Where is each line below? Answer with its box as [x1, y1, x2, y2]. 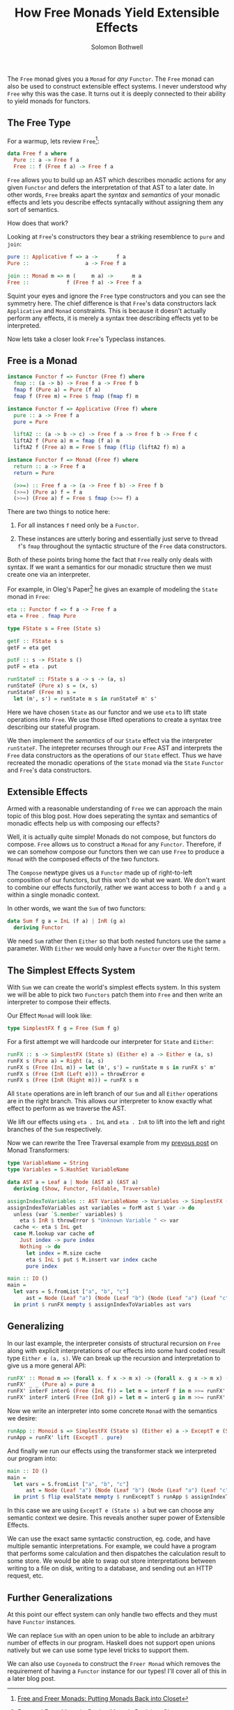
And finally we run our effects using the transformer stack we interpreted [7, 1446, 217, 1455]
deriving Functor [13, 924, 64, 932]
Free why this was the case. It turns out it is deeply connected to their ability [7, 89, 226, 98]
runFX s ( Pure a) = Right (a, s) [7, 1057, 104, 1064]
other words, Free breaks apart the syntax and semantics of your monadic [7, 190, 221, 199]
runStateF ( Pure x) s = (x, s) [7, 682, 98, 689]
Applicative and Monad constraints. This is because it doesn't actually [7, 306, 207, 315]
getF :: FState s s [7, 637, 64, 644]
